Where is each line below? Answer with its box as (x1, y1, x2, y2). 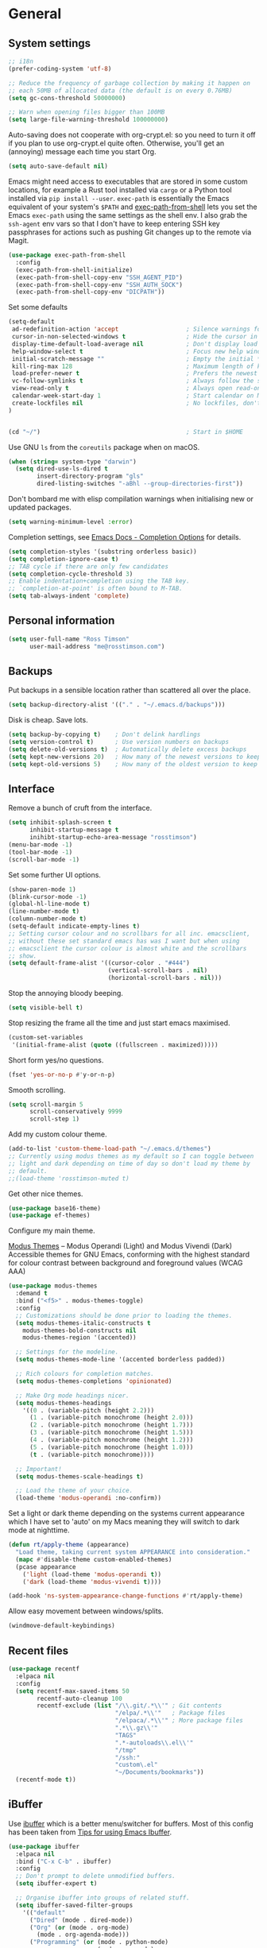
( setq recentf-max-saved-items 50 (15, 1687, 130, 1695)
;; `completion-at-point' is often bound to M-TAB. (8, 585, 183, 593)
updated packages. (8, 502, 72, 512)
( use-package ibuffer (8, 1842, 80, 1850)
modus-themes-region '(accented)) (22, 1334, 137, 1342)
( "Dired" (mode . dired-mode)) (29, 1916, 133, 1924)
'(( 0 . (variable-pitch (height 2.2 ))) (22, 1406, 155, 1415)
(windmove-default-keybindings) (8, 1622, 115, 1630)
